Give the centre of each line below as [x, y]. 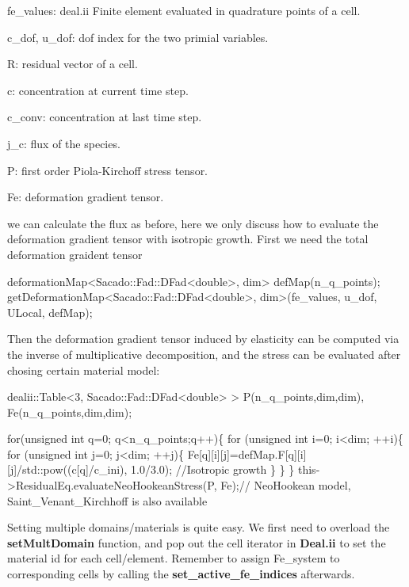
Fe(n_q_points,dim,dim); [70, 412]
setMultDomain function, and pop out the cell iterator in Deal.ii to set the [197, 542]
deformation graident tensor [75, 254]
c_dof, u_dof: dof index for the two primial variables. [138, 37]
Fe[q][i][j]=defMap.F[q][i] [247, 454]
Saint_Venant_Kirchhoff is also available [107, 500]
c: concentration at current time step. [98, 90]
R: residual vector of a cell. [73, 64]
